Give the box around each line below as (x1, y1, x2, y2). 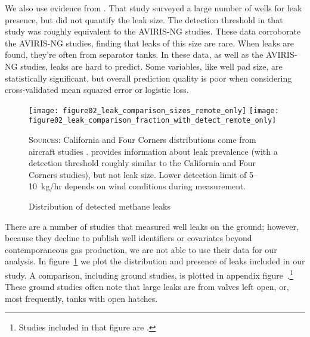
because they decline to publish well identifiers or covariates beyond (5, 232, 252, 244)
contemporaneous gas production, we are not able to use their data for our (5, 243, 277, 255)
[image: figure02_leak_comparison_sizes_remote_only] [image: (29, 106, 279, 115)
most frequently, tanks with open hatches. (5, 292, 158, 304)
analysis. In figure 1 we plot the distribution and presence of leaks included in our (5, 255, 305, 267)
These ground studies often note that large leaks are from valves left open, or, (5, 280, 289, 293)
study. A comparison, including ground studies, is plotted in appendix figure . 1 (5, 267, 293, 281)
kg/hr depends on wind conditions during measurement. (41, 180, 246, 192)
